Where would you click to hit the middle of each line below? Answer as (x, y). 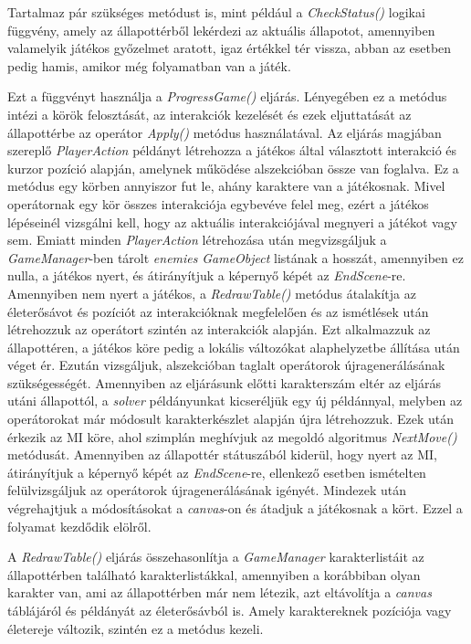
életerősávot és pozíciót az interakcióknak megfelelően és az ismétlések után (218, 311)
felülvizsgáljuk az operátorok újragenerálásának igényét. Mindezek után (207, 490)
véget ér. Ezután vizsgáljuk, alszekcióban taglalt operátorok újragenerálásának (226, 365)
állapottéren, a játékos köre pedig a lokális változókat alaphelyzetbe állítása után (234, 347)
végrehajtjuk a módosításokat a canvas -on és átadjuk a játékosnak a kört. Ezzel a (235, 508)
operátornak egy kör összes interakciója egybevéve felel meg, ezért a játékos (218, 203)
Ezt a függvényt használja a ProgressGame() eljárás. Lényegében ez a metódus (227, 96)
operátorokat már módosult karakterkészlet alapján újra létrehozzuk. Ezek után (231, 419)
